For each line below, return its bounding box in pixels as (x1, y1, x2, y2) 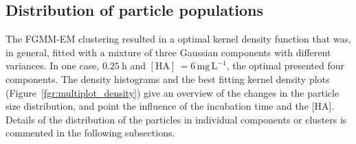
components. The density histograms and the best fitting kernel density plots (5, 71, 330, 86)
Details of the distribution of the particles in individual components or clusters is (5, 112, 347, 126)
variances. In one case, (5, 58, 100, 73)
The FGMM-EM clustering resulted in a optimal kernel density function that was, (5, 32, 351, 46)
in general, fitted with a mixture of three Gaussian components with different (5, 45, 331, 59)
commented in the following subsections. (5, 125, 175, 140)
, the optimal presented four (226, 58, 344, 73)
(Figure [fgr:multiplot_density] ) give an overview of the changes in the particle (5, 85, 340, 99)
